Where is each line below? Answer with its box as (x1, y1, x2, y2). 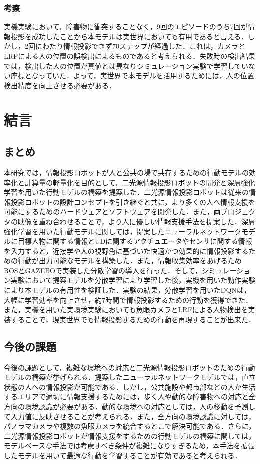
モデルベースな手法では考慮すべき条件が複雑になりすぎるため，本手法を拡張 (4, 440, 255, 451)
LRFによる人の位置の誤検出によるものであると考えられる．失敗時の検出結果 (4, 51, 256, 61)
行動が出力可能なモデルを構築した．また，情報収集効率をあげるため (17, 255, 242, 266)
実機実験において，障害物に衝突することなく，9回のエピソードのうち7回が (4, 21, 248, 32)
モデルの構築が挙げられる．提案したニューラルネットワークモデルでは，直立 (4, 372, 256, 382)
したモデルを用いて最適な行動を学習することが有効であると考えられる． (4, 450, 242, 460)
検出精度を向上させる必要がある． (4, 80, 116, 90)
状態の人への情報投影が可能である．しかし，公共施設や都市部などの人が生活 (4, 381, 256, 392)
